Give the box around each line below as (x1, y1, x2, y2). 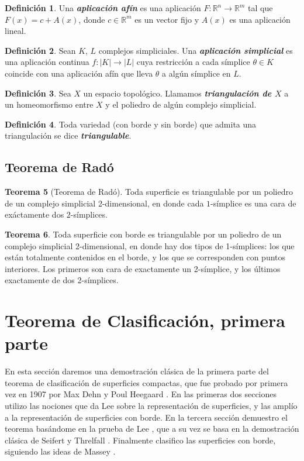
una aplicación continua (5, 56, 89, 68)
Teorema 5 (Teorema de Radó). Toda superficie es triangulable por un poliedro (5, 185, 293, 198)
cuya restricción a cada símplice (136, 56, 250, 68)
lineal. (5, 25, 26, 37)
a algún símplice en (162, 67, 231, 79)
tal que (248, 2, 273, 13)
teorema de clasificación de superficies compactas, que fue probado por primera (5, 376, 288, 388)
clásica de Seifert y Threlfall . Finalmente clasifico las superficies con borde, (5, 434, 276, 446)
